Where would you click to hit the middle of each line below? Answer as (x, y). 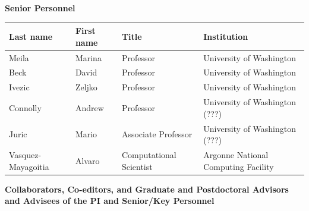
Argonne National (236, 154)
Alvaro (87, 160)
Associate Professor (157, 134)
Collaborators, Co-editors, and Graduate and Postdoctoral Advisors (147, 189)
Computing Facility (239, 166)
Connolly (25, 107)
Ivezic (19, 87)
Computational (149, 154)
